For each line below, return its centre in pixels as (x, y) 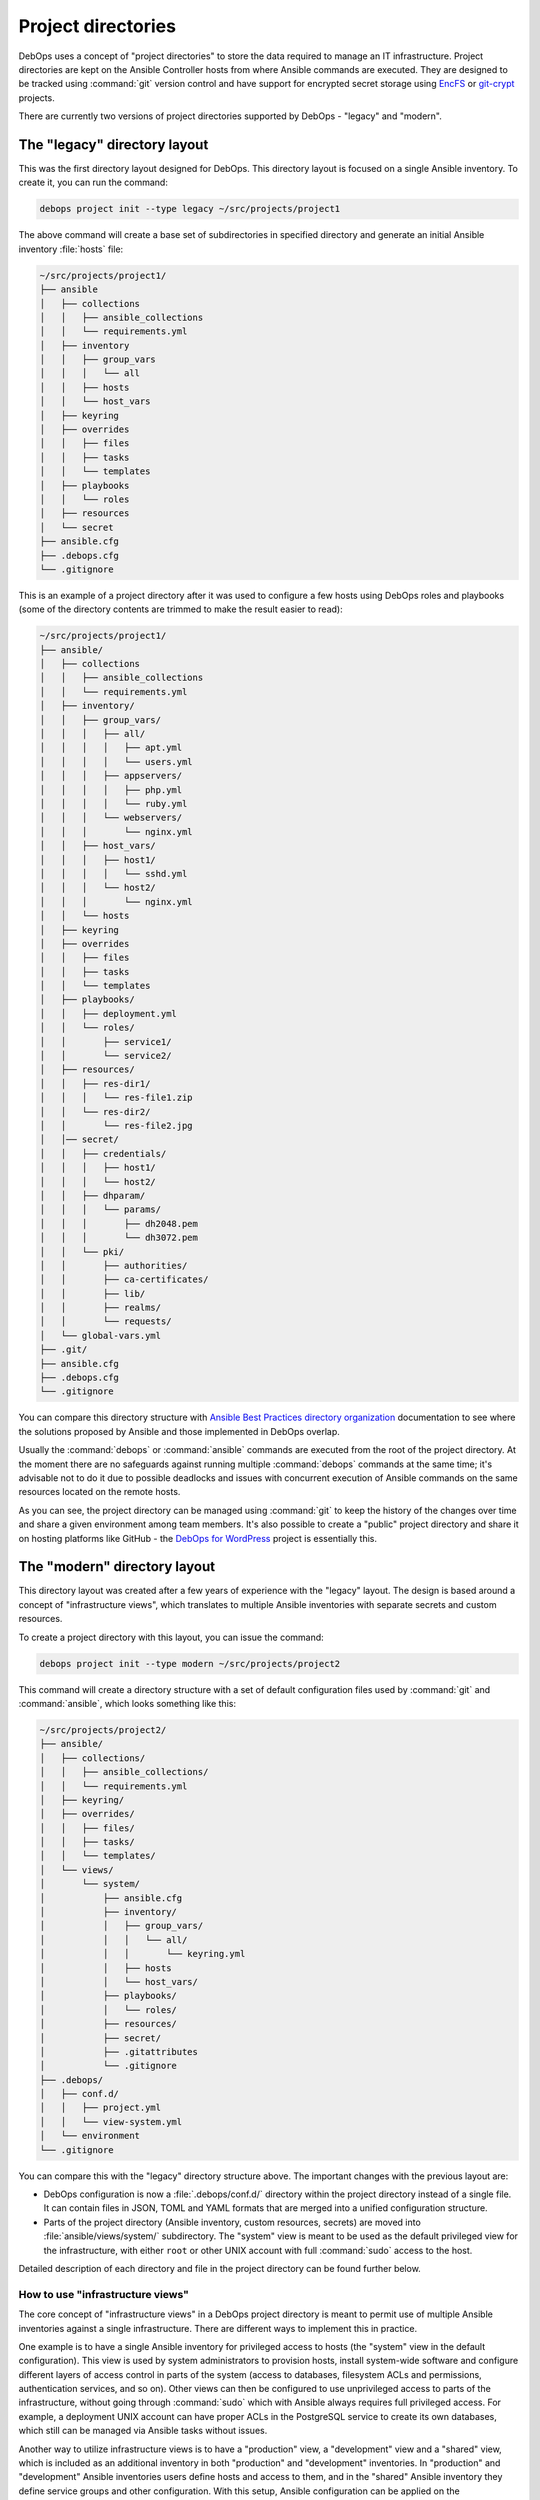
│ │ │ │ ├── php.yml (111, 789)
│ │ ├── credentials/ (103, 1153)
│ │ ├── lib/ (92, 1293)
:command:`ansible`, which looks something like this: (127, 1703)
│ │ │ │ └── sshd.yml (113, 873)
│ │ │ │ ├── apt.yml (111, 748)
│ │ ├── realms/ (100, 1308)
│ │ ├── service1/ (105, 1041)
